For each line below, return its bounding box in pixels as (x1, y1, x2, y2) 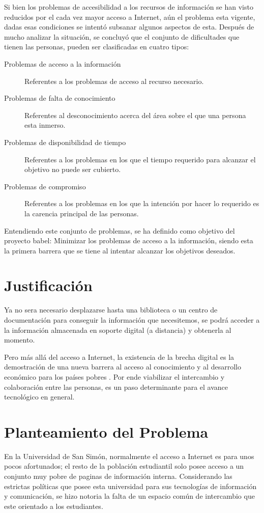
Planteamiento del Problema (4, 421, 209, 442)
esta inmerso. (24, 120, 66, 130)
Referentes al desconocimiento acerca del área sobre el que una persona (24, 109, 246, 120)
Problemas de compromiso (4, 181, 86, 191)
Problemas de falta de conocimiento (4, 93, 115, 103)
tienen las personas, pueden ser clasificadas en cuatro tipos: (4, 41, 189, 52)
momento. (4, 334, 35, 345)
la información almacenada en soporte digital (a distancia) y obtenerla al (4, 324, 231, 335)
